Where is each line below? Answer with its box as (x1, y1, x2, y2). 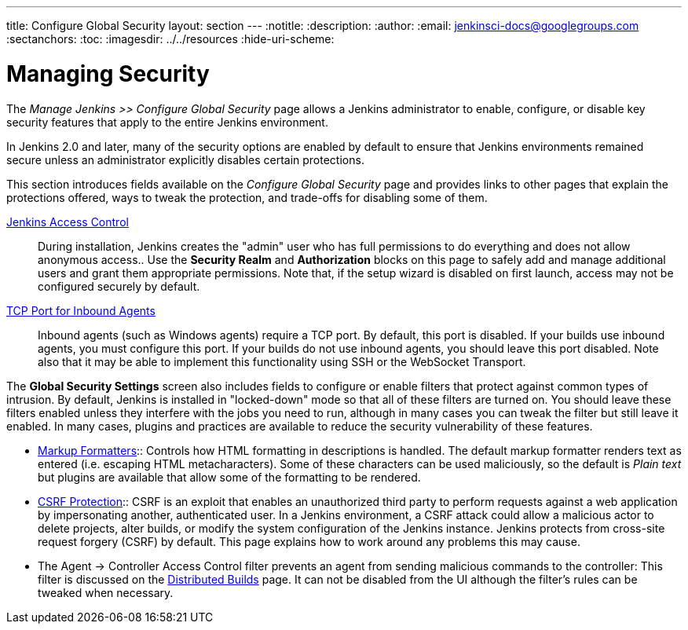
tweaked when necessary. (38, 585, 174, 599)
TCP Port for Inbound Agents (6, 303, 156, 317)
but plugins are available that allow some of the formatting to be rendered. (38, 470, 421, 484)
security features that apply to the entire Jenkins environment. (6, 115, 328, 129)
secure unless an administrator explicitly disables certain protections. (6, 152, 364, 167)
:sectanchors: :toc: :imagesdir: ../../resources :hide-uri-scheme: (6, 32, 335, 46)
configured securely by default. (38, 279, 200, 293)
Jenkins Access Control (6, 214, 129, 229)
